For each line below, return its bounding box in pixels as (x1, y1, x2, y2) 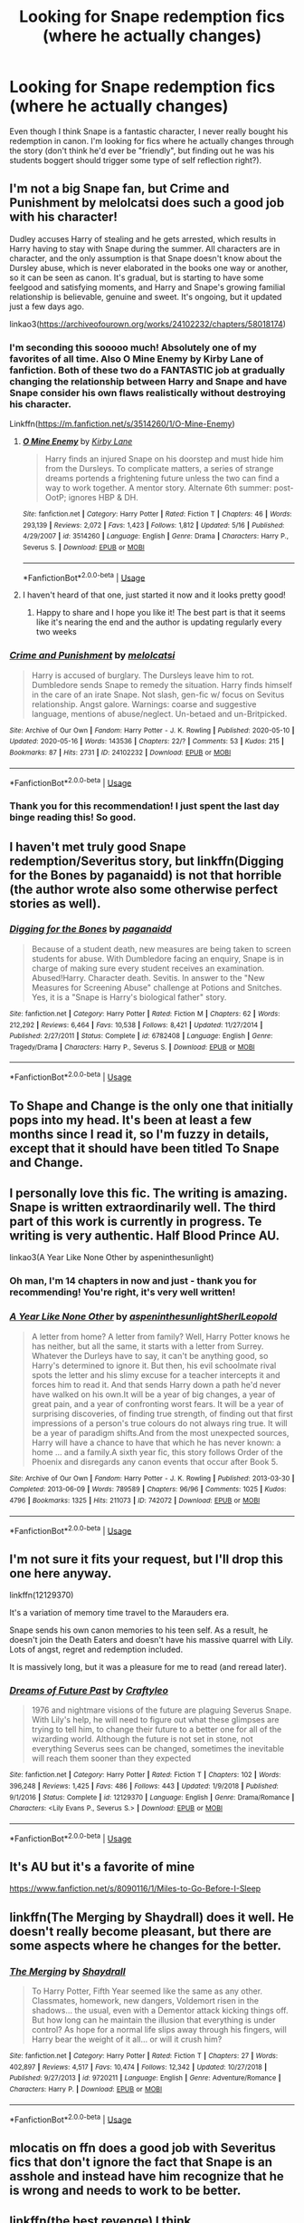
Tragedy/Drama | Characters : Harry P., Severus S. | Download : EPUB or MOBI (9, 1043, 255, 1052)
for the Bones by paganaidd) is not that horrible (9, 868, 282, 883)
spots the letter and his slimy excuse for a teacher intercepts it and (31, 1369, 280, 1380)
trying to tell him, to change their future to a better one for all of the (31, 1724, 282, 1735)
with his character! (9, 209, 118, 225)
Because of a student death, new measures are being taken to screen (31, 943, 291, 954)
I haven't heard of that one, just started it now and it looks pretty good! (22, 589, 287, 600)
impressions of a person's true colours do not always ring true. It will (31, 1417, 288, 1429)
